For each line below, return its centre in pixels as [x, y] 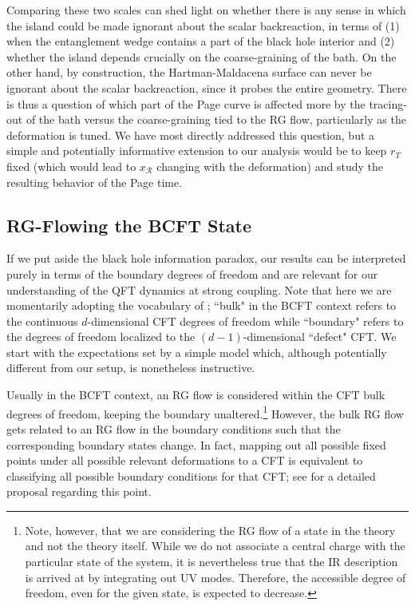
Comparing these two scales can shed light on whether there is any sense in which [206, 10]
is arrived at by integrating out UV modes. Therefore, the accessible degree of [215, 577]
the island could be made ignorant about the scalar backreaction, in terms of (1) [203, 25]
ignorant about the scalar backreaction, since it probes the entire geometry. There [207, 87]
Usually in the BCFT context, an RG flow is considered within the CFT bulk [196, 395]
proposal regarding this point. [79, 491]
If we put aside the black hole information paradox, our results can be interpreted [206, 258]
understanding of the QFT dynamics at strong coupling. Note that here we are [199, 289]
